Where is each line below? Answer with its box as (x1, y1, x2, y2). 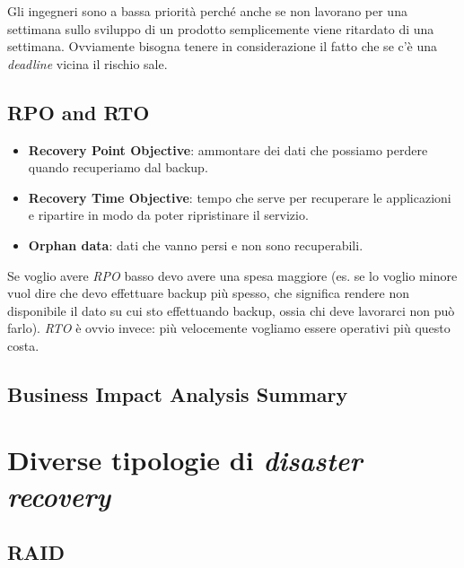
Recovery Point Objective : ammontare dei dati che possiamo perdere (28, 140, 428, 159)
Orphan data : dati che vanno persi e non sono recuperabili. (28, 235, 363, 254)
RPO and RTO (7, 98, 150, 126)
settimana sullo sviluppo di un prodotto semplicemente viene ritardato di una (7, 19, 434, 38)
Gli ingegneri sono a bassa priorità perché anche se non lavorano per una (7, 2, 407, 20)
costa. (7, 336, 39, 354)
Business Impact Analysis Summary (7, 380, 348, 407)
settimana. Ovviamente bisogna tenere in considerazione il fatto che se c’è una (7, 37, 438, 56)
